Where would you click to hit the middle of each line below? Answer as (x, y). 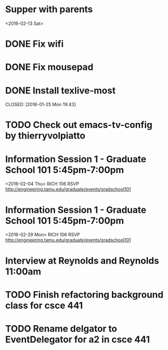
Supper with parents (49, 9)
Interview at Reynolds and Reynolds (82, 261)
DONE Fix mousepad (49, 67)
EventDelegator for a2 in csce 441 (78, 339)
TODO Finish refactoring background (84, 294)
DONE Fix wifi (35, 44)
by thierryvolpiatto (45, 136)
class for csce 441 (44, 305)
